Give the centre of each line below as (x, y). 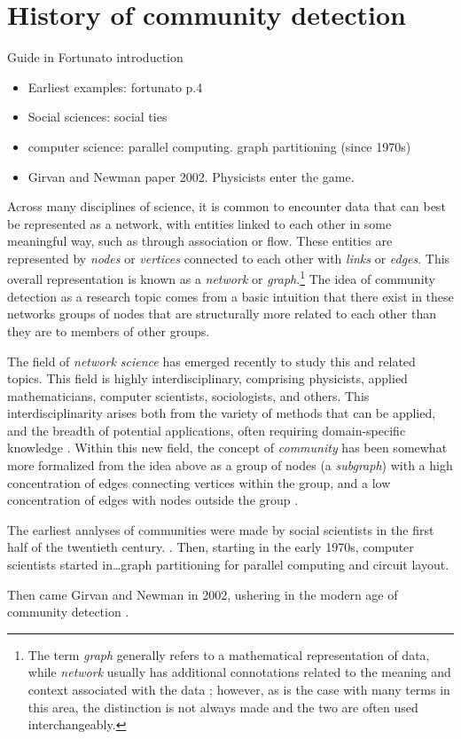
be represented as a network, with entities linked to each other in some (199, 223)
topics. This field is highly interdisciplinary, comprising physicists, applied (207, 378)
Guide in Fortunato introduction (95, 57)
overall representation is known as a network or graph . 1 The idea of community (221, 278)
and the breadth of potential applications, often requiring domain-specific (207, 430)
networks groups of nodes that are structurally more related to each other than (222, 314)
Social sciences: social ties (98, 117)
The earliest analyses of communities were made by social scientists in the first (221, 529)
